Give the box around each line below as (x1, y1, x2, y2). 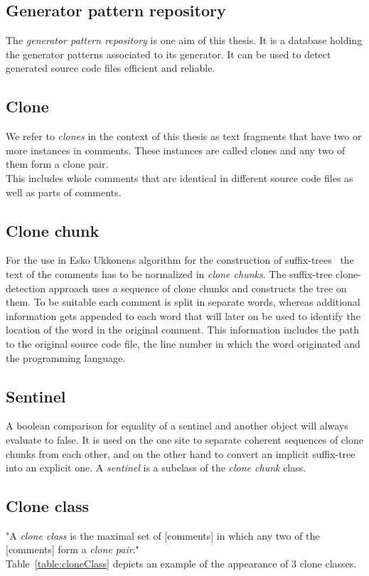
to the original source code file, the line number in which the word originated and (6, 336, 360, 351)
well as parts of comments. (6, 184, 122, 199)
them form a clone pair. (6, 156, 109, 171)
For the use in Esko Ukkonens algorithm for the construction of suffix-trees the (6, 252, 354, 267)
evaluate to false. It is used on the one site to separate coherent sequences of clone (6, 432, 363, 447)
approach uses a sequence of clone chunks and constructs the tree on (48, 280, 347, 295)
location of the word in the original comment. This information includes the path (6, 322, 359, 337)
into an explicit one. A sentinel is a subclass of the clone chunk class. (6, 460, 306, 475)
